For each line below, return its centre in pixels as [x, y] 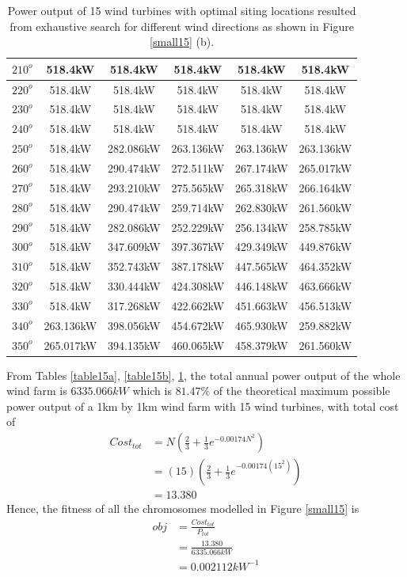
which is [152, 391]
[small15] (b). [182, 42]
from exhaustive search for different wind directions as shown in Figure [182, 26]
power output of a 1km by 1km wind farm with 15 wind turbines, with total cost [203, 406]
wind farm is [37, 391]
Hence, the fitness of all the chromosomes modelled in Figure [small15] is [183, 509]
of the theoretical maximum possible [302, 391]
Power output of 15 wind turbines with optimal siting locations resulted [182, 10]
